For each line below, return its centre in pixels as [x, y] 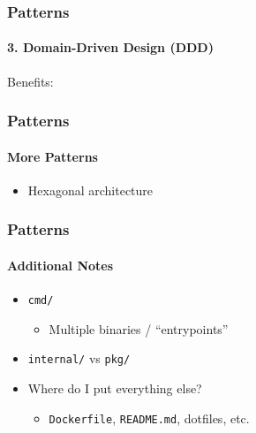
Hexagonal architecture [90, 190]
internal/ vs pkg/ [79, 358]
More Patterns [53, 156]
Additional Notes [60, 265]
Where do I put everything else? [115, 388]
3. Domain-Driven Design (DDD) [110, 47]
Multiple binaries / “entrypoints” [139, 328]
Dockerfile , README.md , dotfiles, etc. [149, 418]
